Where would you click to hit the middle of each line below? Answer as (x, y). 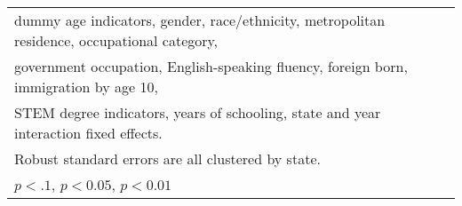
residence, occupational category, (116, 40)
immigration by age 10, (86, 87)
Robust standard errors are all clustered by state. (167, 158)
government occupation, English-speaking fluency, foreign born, (211, 66)
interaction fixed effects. (88, 133)
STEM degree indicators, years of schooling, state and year (198, 112)
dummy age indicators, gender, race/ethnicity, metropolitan (200, 20)
